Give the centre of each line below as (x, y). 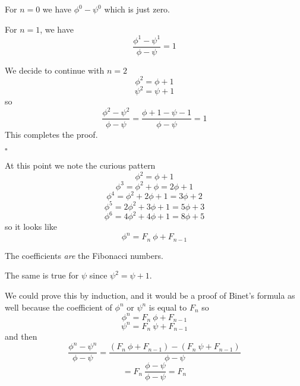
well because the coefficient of (59, 307)
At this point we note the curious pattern (80, 165)
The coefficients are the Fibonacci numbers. (84, 255)
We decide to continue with (55, 70)
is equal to (168, 307)
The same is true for (42, 275)
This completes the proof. (51, 134)
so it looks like (31, 227)
